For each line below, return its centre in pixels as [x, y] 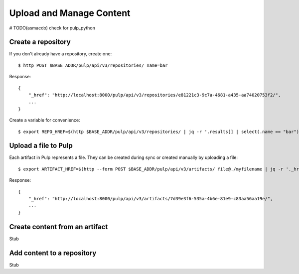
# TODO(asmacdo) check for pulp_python [52, 28]
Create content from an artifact [59, 227]
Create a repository [40, 42]
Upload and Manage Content [70, 13]
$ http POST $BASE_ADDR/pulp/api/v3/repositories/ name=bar [93, 65]
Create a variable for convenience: [45, 120]
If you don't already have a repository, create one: [61, 54]
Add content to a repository [53, 253]
